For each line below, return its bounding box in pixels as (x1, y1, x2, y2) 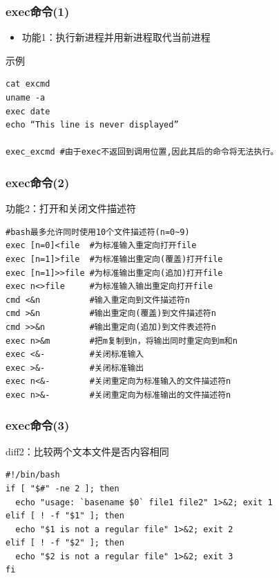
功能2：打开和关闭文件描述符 (6, 201, 136, 216)
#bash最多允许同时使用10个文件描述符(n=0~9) (6, 227, 190, 237)
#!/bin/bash (6, 470, 60, 480)
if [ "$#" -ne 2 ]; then (6, 483, 119, 493)
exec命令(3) (6, 417, 70, 434)
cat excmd (6, 79, 50, 89)
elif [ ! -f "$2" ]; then (6, 538, 124, 548)
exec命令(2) (6, 173, 70, 191)
